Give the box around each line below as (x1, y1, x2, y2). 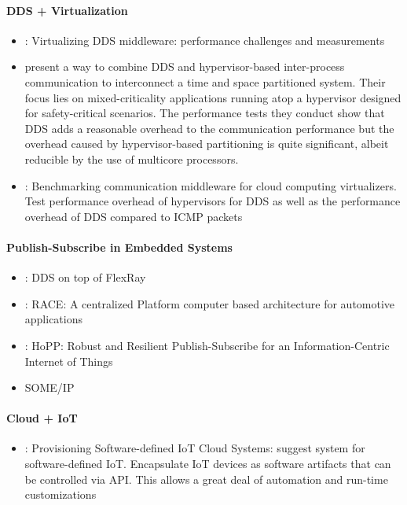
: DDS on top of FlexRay (24, 269, 146, 286)
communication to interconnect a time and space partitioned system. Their (24, 73, 386, 90)
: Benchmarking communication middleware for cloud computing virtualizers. (24, 177, 397, 194)
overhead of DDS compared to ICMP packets (24, 208, 243, 224)
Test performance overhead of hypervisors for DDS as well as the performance (24, 193, 401, 209)
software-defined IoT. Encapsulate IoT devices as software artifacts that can (24, 455, 391, 472)
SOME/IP (24, 379, 75, 396)
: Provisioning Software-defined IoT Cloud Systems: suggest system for (24, 440, 365, 456)
